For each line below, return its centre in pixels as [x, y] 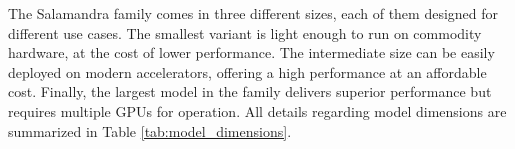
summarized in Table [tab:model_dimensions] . [150, 130]
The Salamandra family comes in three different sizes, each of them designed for [253, 13]
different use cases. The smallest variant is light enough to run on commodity [245, 32]
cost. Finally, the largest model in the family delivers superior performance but [250, 91]
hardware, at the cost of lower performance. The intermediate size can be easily [251, 52]
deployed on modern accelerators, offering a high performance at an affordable [247, 71]
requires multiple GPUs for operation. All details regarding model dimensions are [257, 110]
